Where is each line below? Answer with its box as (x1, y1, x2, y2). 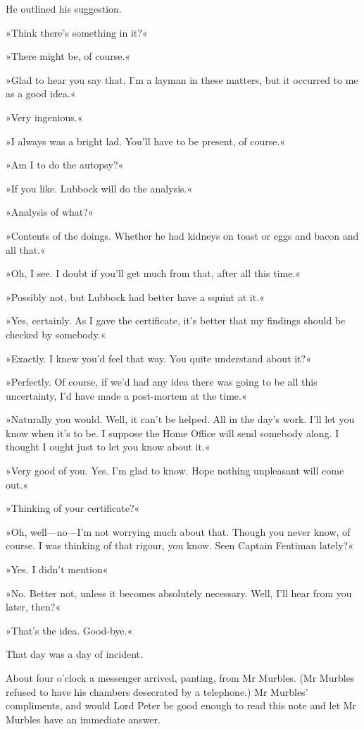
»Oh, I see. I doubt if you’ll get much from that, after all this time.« (6, 266, 301, 281)
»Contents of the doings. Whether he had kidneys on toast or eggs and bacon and (6, 228, 359, 243)
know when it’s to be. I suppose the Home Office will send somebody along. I (6, 425, 339, 440)
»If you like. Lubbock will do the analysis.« (6, 180, 193, 195)
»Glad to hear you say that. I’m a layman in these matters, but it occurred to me (6, 72, 358, 87)
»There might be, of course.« (6, 49, 131, 63)
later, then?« (6, 599, 61, 614)
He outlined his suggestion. (6, 1, 122, 16)
